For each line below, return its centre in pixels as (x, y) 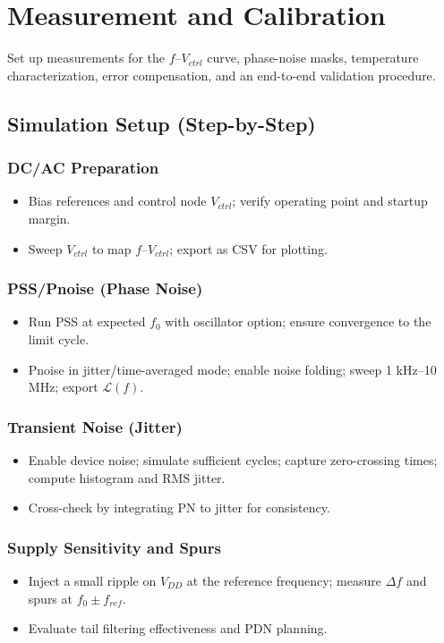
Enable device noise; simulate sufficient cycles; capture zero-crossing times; (233, 459)
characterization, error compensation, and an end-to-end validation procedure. (222, 75)
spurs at (50, 598)
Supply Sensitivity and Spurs (114, 547)
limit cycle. (59, 338)
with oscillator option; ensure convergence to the (298, 321)
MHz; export (63, 387)
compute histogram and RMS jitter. (127, 477)
